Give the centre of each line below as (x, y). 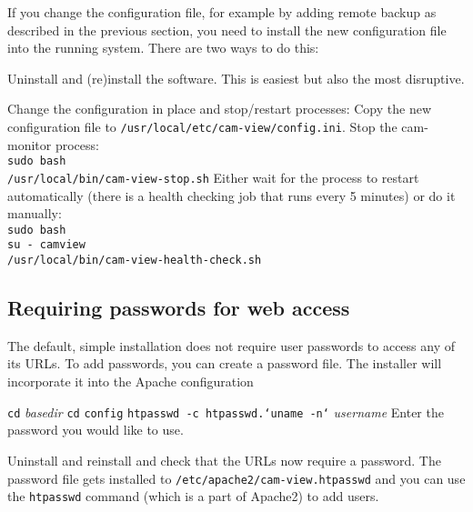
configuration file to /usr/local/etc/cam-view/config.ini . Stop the (202, 126)
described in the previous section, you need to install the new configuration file (227, 30)
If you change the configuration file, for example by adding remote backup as (222, 12)
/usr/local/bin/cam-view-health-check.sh (135, 261)
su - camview (46, 245)
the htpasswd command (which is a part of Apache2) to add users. (193, 496)
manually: (35, 213)
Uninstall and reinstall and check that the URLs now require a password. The (224, 460)
